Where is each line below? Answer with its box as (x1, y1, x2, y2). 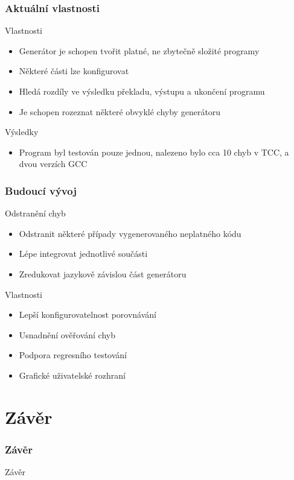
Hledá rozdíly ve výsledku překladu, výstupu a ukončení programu (19, 85, 265, 97)
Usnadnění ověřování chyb (19, 328, 115, 341)
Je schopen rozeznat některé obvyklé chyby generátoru (19, 105, 221, 118)
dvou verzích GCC (19, 157, 88, 170)
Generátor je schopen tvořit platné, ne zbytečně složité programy (19, 44, 260, 57)
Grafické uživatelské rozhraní (19, 368, 126, 381)
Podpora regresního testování (19, 349, 127, 361)
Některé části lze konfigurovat (19, 65, 129, 77)
